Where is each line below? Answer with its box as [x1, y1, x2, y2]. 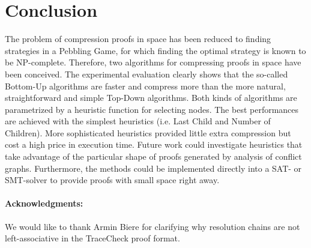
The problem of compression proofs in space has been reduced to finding [5, 32, 271, 45]
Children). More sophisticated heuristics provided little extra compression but [5, 126, 291, 139]
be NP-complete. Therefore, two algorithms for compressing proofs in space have [5, 56, 301, 68]
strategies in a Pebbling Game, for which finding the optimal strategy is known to [5, 44, 306, 56]
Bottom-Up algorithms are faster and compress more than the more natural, [5, 79, 286, 92]
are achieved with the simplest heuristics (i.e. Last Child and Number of [5, 115, 271, 127]
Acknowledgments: [5, 197, 83, 210]
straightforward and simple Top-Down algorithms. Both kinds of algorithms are [5, 91, 297, 104]
